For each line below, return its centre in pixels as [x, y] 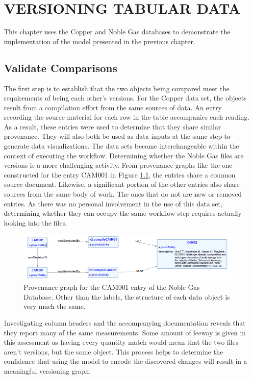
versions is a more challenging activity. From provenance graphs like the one [118, 165]
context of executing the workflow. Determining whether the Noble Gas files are [124, 155]
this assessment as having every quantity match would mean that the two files [121, 342]
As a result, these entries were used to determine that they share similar [113, 126]
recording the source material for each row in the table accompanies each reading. [127, 117]
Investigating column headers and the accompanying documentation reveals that [125, 322]
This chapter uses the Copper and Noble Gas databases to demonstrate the [117, 32]
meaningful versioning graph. [48, 370]
